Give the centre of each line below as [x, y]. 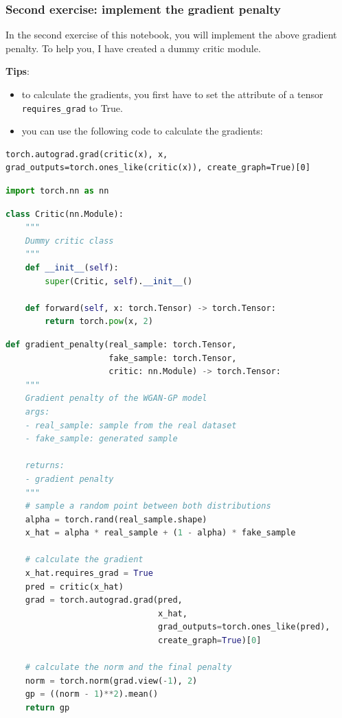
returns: [45, 466]
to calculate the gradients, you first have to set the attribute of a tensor [172, 94]
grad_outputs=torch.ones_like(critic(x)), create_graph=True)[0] [158, 168]
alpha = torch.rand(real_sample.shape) [116, 519]
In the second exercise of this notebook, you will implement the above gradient [171, 35]
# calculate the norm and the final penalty [128, 668]
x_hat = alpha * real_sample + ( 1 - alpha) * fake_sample [160, 533]
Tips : [18, 71]
